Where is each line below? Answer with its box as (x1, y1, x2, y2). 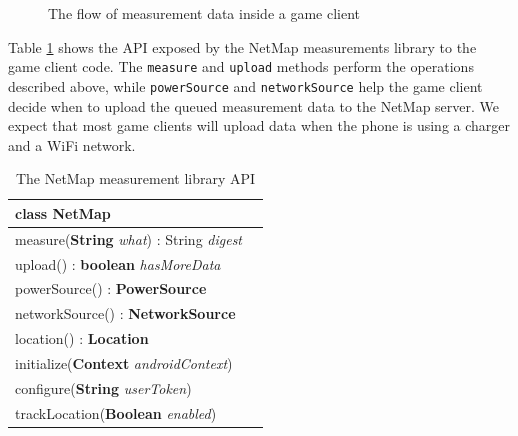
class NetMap (15, 202, 111, 223)
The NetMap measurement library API (15, 168, 256, 189)
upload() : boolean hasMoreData (15, 253, 221, 274)
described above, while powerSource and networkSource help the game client (8, 75, 483, 96)
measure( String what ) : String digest (15, 228, 243, 249)
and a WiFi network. (8, 134, 136, 155)
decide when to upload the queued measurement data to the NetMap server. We (8, 95, 500, 116)
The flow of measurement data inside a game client (48, 3, 361, 23)
